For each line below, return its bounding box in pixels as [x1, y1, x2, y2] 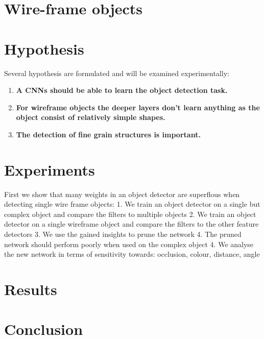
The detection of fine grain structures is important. [16, 129, 201, 139]
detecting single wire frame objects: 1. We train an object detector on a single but [4, 199, 260, 209]
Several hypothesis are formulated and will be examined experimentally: [4, 67, 229, 78]
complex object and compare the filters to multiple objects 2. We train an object [4, 208, 256, 219]
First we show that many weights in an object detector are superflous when [4, 188, 240, 199]
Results [4, 278, 57, 299]
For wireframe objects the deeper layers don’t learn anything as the [16, 102, 260, 112]
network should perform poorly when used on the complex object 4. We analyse [4, 238, 254, 249]
